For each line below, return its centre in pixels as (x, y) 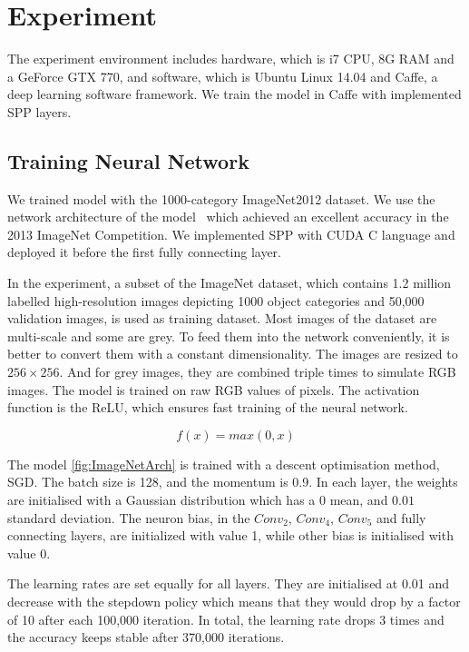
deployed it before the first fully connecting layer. (144, 252)
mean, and (359, 500)
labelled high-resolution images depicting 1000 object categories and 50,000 (216, 300)
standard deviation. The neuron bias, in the (129, 517)
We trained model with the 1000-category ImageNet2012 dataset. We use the (221, 198)
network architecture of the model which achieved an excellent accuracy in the (228, 217)
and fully (401, 517)
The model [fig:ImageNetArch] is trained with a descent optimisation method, (224, 464)
